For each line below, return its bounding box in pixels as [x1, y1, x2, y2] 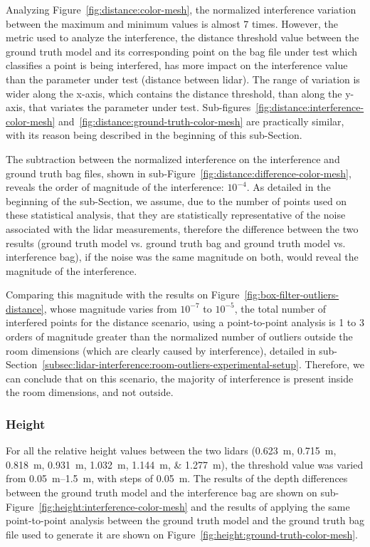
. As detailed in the [246, 179, 331, 194]
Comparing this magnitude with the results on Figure [6, 287, 240, 302]
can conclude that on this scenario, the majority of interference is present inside [6, 370, 354, 385]
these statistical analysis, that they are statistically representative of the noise [6, 207, 346, 222]
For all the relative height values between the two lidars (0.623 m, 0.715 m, [6, 443, 337, 458]
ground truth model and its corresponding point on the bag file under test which [6, 43, 357, 58]
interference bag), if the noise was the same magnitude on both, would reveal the [6, 249, 359, 264]
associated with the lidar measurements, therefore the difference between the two [6, 221, 359, 236]
